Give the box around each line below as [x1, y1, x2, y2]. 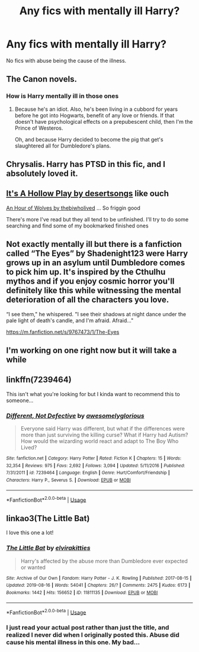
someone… [6, 397, 34, 404]
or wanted [20, 564, 46, 571]
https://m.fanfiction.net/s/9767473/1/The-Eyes [6, 328, 120, 335]
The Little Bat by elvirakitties [6, 544, 91, 552]
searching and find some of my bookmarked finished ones [6, 222, 149, 229]
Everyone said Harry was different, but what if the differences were [20, 425, 185, 432]
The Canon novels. [6, 74, 78, 84]
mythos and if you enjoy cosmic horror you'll [6, 277, 175, 287]
